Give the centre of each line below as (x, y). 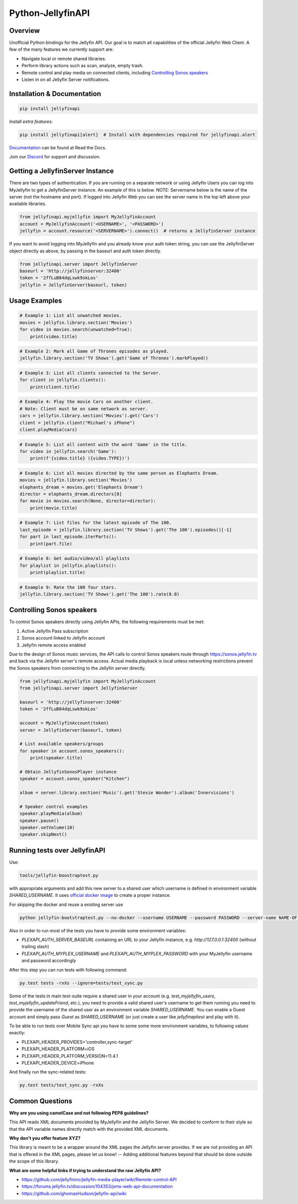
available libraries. (28, 204)
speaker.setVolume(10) (47, 827)
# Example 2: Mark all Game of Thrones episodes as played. (94, 351)
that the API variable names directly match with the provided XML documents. (89, 1129)
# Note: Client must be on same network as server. (84, 409)
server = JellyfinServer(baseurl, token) (71, 730)
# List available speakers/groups (62, 744)
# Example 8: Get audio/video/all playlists (75, 558)
